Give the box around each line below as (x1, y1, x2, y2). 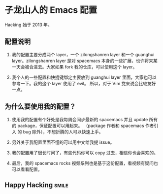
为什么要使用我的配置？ (4, 102, 76, 111)
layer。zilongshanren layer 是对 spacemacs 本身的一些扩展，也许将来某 (11, 58, 158, 64)
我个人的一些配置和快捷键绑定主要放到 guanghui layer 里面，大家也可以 (11, 74, 157, 80)
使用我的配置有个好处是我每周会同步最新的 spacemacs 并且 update (11, 116, 148, 122)
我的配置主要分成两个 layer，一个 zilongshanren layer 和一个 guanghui (11, 51, 155, 57)
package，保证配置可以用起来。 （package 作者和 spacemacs (17, 123, 144, 129)
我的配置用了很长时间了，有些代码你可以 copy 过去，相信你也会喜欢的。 (11, 150, 159, 156)
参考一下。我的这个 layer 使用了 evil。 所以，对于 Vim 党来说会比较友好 (11, 80, 156, 86)
